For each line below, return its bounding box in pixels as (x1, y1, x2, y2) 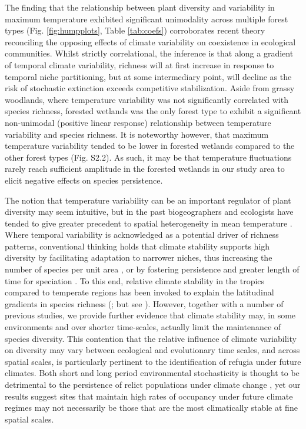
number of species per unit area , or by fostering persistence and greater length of (5, 263, 300, 275)
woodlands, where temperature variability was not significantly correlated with (5, 93, 288, 105)
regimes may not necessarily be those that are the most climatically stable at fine (5, 401, 298, 414)
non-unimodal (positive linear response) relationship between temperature (5, 116, 271, 128)
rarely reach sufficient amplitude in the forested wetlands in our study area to (5, 162, 285, 175)
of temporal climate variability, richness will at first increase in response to (5, 58, 274, 71)
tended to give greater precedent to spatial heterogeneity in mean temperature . (5, 217, 292, 229)
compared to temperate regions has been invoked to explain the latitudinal (5, 286, 274, 298)
